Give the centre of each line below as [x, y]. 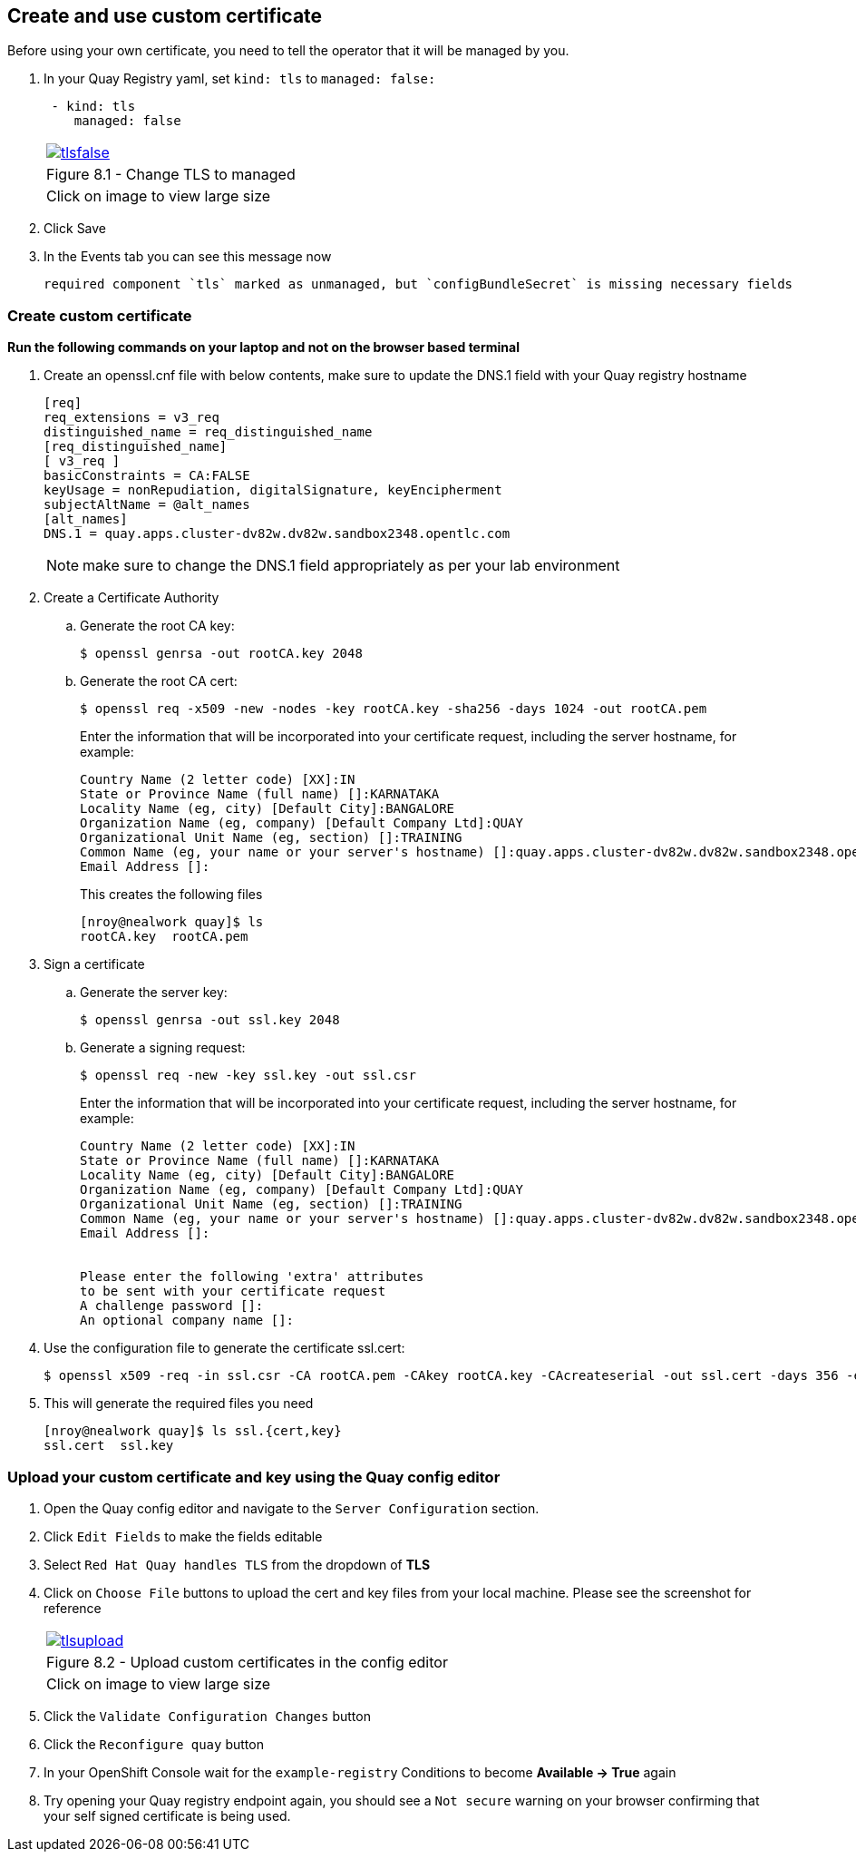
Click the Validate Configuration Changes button [207, 1716]
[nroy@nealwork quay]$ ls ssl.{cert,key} [193, 1431]
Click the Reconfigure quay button [154, 1744]
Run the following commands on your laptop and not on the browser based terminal [263, 347]
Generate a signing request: [163, 1048]
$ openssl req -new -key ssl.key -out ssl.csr [248, 1076]
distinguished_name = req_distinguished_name [208, 432]
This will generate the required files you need [179, 1404]
